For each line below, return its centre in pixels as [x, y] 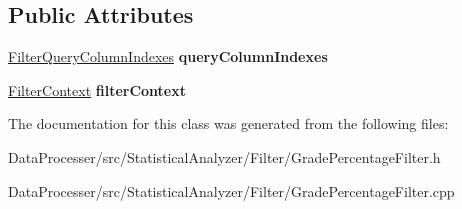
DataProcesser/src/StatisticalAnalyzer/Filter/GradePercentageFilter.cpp [231, 190]
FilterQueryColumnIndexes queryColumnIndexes [168, 56]
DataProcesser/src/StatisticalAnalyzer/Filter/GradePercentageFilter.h [224, 156]
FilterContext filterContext [97, 89]
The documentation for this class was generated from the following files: [228, 123]
